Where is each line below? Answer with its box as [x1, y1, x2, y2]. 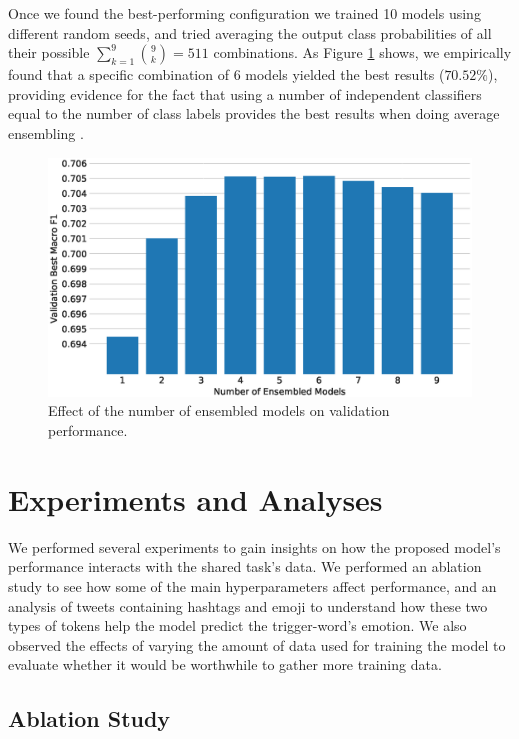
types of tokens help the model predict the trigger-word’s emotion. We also [8, 615, 467, 636]
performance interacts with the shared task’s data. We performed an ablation [8, 556, 482, 577]
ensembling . [8, 122, 84, 143]
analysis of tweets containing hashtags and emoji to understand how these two [8, 595, 488, 616]
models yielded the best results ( [245, 64, 445, 85]
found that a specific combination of [8, 64, 229, 85]
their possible [8, 42, 90, 63]
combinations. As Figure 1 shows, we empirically [213, 42, 512, 63]
